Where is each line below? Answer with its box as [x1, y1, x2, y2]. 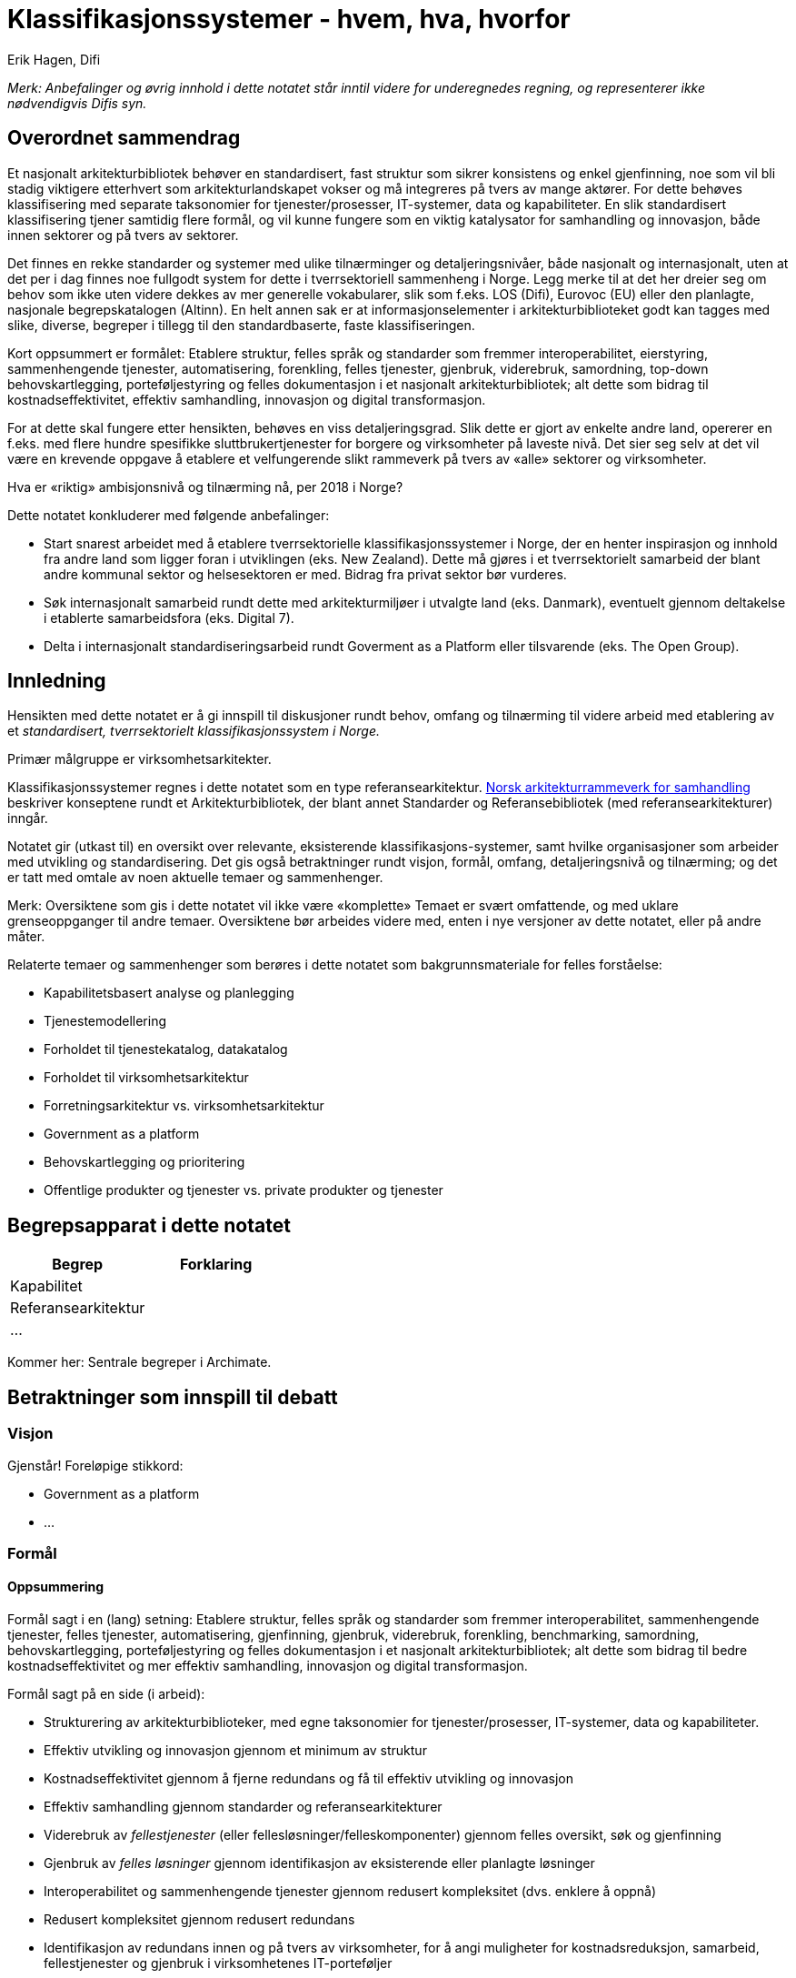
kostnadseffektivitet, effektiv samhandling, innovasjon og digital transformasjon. [7, 391, 486, 407]
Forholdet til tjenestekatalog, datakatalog [44, 1041, 288, 1058]
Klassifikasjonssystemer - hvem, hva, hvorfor [7, 4, 571, 35]
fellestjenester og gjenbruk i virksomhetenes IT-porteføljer [44, 1955, 393, 1972]
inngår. [7, 810, 48, 827]
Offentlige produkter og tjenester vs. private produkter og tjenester [44, 1182, 443, 1199]
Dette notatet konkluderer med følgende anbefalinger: [7, 507, 330, 523]
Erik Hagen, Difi [7, 51, 101, 67]
